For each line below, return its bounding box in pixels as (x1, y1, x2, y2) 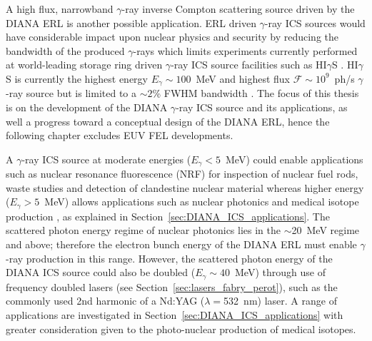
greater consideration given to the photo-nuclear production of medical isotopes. (6, 321, 356, 336)
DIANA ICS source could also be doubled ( (6, 265, 196, 280)
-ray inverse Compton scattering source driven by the (121, 1, 355, 16)
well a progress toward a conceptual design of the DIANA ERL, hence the (6, 113, 330, 128)
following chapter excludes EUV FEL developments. (6, 128, 233, 143)
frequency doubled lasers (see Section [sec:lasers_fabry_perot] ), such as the (6, 279, 338, 294)
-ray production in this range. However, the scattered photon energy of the (6, 250, 333, 265)
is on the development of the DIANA (6, 100, 168, 115)
